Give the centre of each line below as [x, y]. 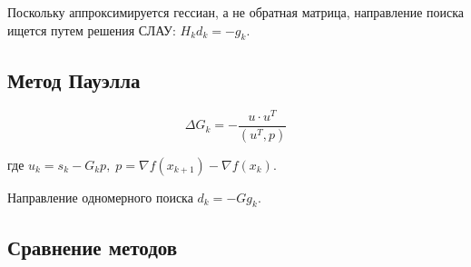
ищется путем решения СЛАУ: [92, 30]
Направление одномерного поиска [100, 197]
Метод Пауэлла [74, 79]
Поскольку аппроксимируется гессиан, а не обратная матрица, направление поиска [236, 12]
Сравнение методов [93, 247]
